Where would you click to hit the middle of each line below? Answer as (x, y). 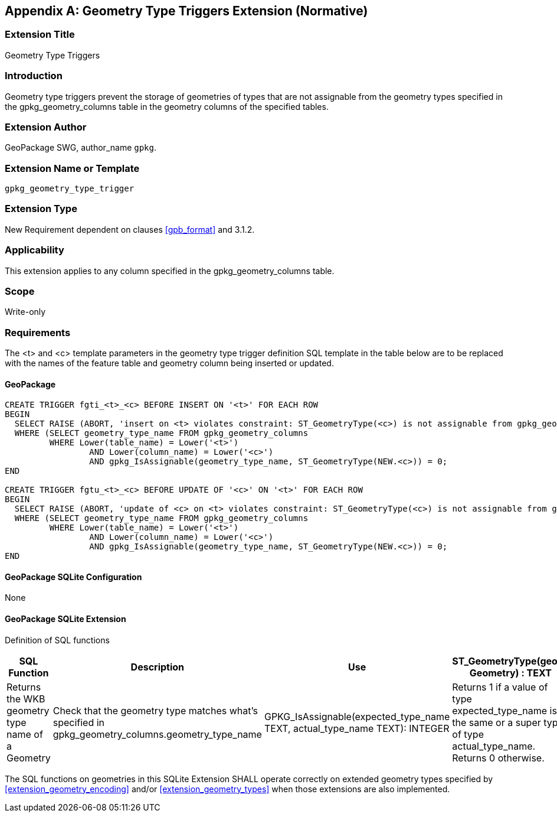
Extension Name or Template (72, 168)
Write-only (25, 312)
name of (25, 734)
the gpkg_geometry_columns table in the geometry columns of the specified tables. (167, 106)
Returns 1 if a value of (500, 687)
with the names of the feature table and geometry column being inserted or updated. (169, 363)
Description (158, 667)
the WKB (26, 699)
